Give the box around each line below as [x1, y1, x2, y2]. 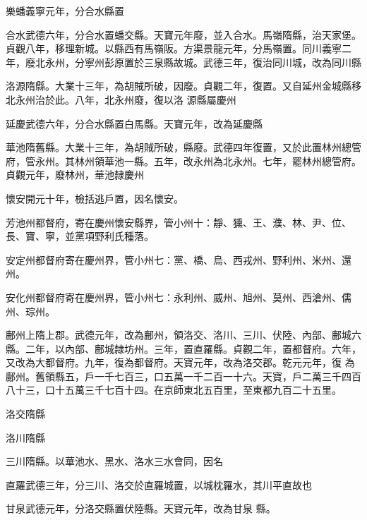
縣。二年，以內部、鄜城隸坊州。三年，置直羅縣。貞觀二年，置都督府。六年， [6, 341, 361, 356]
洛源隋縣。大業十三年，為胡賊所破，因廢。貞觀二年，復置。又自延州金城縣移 [6, 78, 361, 93]
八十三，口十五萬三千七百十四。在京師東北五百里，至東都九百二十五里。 [6, 382, 342, 397]
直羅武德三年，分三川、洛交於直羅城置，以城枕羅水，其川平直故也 [6, 477, 312, 492]
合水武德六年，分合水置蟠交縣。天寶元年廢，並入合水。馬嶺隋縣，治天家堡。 [6, 27, 361, 42]
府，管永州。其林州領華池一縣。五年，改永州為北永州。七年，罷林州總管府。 [6, 153, 361, 168]
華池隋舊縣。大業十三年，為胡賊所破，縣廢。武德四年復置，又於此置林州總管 [6, 140, 361, 155]
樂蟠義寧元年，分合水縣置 [6, 4, 124, 18]
